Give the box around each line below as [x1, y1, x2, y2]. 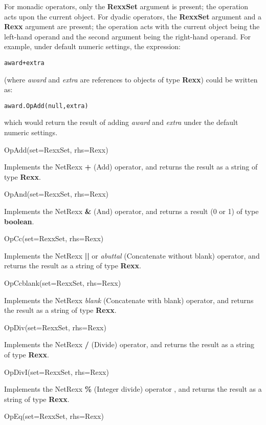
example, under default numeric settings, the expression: [4, 41, 181, 52]
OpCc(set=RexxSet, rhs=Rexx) [4, 233, 104, 244]
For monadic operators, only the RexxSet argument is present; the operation [4, 1, 249, 11]
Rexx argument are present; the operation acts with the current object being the [4, 21, 260, 32]
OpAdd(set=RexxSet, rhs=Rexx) [4, 144, 108, 155]
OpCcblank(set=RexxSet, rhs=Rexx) [4, 278, 121, 288]
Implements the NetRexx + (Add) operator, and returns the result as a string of [4, 161, 258, 172]
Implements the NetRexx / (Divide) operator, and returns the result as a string [4, 339, 254, 350]
